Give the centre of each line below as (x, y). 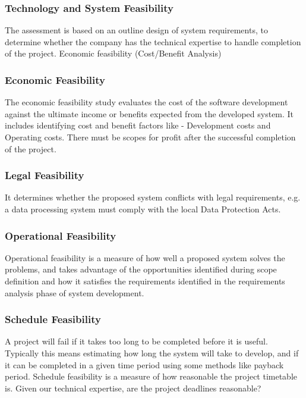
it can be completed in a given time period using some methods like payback (144, 364)
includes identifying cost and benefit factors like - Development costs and (138, 125)
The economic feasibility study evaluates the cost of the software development (146, 102)
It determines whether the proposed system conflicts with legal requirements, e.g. (153, 197)
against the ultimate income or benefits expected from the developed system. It (149, 113)
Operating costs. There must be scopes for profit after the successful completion (150, 137)
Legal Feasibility (45, 175)
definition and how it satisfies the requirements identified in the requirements (145, 281)
